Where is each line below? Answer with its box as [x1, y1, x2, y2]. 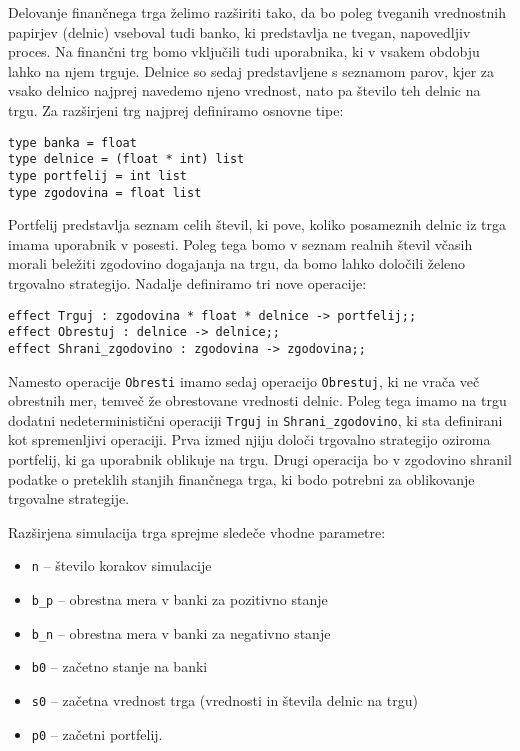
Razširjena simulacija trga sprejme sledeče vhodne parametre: [8, 521, 386, 542]
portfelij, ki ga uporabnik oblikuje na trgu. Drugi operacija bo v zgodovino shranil [8, 449, 512, 470]
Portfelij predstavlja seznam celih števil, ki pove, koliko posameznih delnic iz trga [8, 214, 507, 235]
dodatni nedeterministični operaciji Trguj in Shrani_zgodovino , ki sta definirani [8, 409, 503, 430]
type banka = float [8, 135, 137, 150]
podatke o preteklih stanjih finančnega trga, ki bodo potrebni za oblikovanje [8, 468, 475, 489]
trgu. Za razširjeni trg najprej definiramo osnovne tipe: [8, 99, 344, 120]
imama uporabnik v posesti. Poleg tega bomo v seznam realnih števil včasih [8, 233, 473, 254]
